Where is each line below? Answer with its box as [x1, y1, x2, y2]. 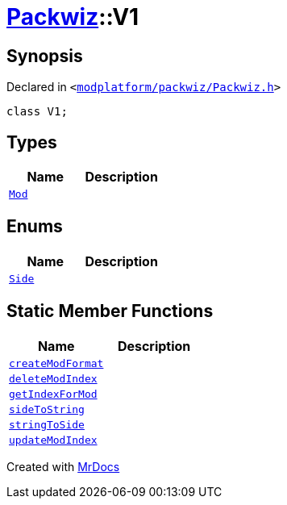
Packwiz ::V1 [6, 3, 139, 31]
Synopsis [6, 45, 83, 66]
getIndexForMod [9, 387, 98, 400]
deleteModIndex [9, 372, 98, 385]
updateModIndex [9, 433, 98, 446]
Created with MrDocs [6, 459, 120, 474]
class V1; [6, 105, 68, 119]
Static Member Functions [6, 301, 214, 322]
